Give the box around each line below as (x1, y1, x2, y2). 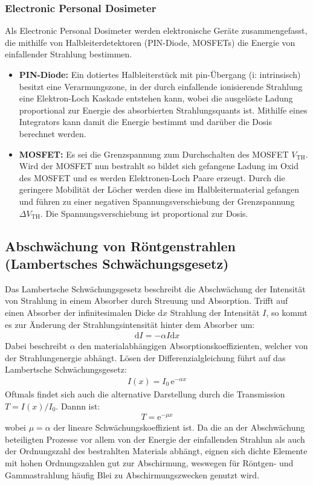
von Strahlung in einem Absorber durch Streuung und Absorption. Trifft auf (5, 294, 288, 307)
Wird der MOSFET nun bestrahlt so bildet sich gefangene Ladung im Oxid (19, 159, 299, 172)
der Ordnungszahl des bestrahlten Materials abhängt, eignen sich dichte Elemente (5, 445, 308, 457)
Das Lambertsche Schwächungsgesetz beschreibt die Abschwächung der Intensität (5, 282, 306, 295)
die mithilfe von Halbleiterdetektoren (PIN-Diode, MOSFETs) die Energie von (5, 36, 295, 48)
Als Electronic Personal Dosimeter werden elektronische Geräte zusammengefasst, (5, 24, 308, 37)
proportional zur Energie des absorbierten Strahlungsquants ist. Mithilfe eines (19, 103, 308, 116)
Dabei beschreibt (5, 339, 67, 352)
